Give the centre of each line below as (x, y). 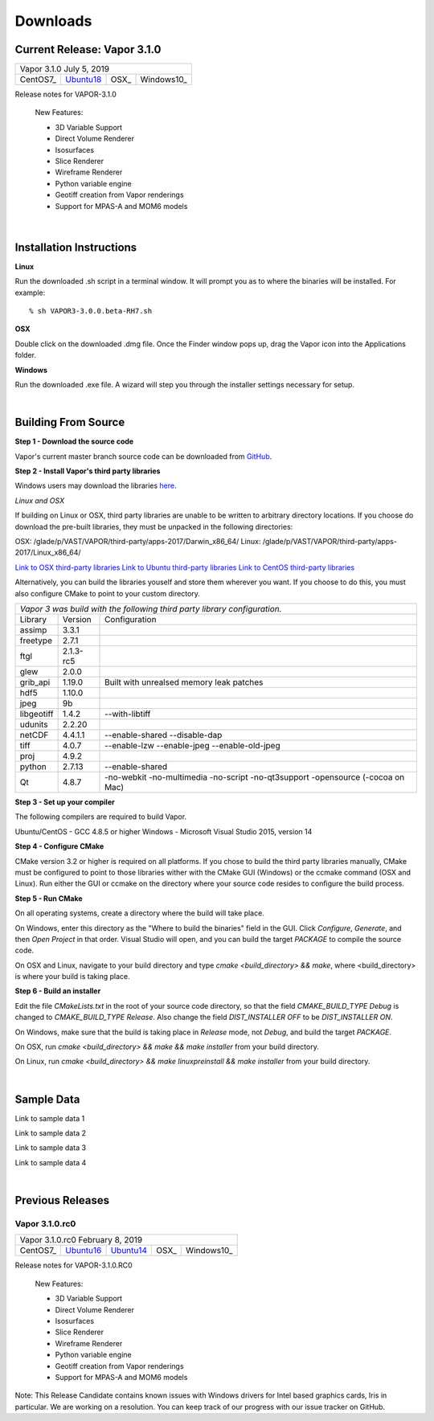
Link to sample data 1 (50, 1118)
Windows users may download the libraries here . (96, 485)
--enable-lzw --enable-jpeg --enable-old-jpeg (192, 745)
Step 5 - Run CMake (49, 898)
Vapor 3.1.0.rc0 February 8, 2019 (81, 1240)
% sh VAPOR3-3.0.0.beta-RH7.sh (91, 311)
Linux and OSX (39, 500)
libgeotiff (37, 714)
